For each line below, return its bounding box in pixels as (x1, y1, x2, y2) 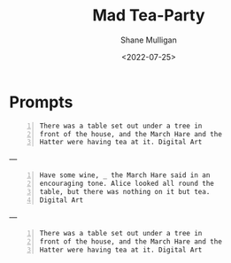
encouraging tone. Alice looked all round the (39, 179, 214, 189)
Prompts (9, 92, 73, 112)
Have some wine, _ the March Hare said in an (39, 171, 211, 180)
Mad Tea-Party (92, 5, 205, 26)
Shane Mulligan (120, 35, 177, 45)
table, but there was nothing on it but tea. (39, 188, 211, 197)
